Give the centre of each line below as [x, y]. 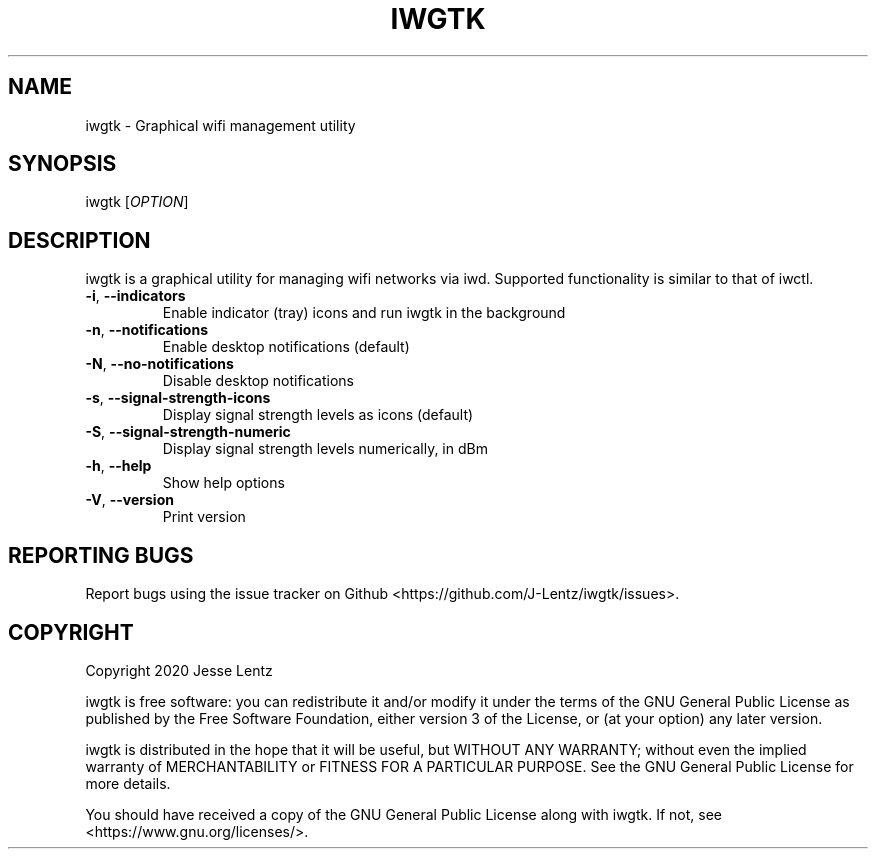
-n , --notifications [147, 330]
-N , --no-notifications [159, 364]
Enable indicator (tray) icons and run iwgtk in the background [364, 313]
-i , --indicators [135, 296]
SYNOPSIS [62, 164]
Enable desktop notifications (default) [286, 347]
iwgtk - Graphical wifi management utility [220, 125]
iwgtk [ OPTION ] [137, 202]
